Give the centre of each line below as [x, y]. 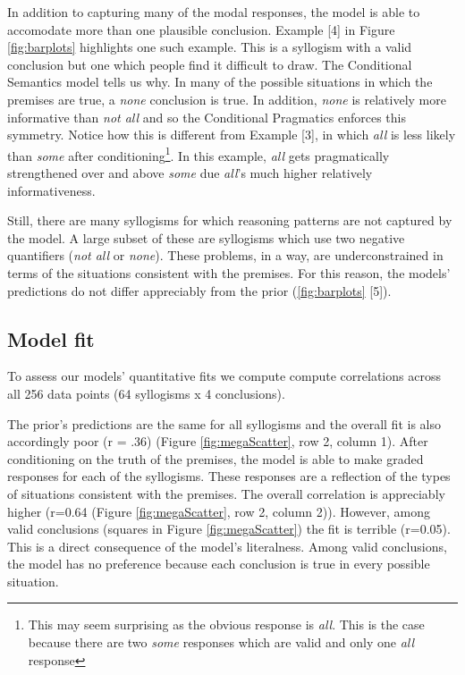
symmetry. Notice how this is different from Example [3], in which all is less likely [232, 135]
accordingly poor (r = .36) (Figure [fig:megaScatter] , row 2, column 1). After [218, 441]
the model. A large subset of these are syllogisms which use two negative [206, 237]
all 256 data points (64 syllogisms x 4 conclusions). [146, 393]
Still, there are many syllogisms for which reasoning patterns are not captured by [230, 220]
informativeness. [51, 190]
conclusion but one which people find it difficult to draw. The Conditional [210, 64]
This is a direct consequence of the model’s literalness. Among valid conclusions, [227, 546]
